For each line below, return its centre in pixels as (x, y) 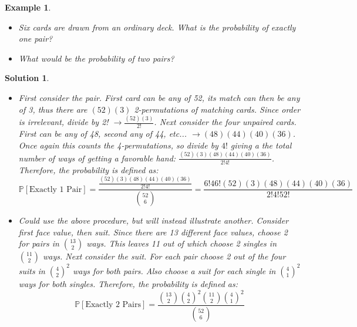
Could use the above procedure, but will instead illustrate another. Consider (154, 220)
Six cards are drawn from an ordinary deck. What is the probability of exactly (157, 27)
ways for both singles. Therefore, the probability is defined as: (128, 283)
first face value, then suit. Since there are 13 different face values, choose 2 (153, 232)
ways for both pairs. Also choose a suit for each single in (174, 270)
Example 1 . (28, 7)
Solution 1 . (27, 78)
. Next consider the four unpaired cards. (225, 122)
